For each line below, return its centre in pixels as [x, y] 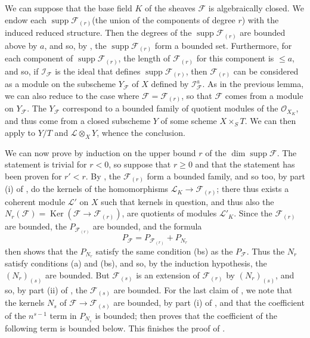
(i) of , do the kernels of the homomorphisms [87, 189]
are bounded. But [77, 275]
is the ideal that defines [98, 71]
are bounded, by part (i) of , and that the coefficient [209, 303]
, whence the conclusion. [141, 132]
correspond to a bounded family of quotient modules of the [170, 108]
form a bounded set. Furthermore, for [223, 45]
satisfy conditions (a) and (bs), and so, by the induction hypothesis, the [136, 263]
